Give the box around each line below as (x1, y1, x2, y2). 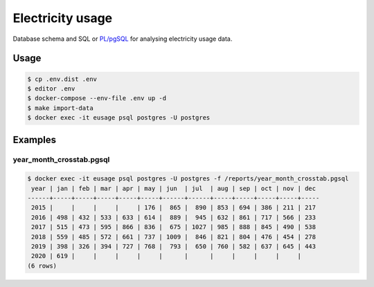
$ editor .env (27, 84, 75, 93)
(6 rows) (27, 261, 57, 270)
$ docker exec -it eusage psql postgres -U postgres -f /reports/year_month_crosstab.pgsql (27, 175, 349, 183)
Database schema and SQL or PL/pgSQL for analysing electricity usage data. (12, 35, 233, 43)
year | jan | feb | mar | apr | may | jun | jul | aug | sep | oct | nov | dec (31, 184, 317, 192)
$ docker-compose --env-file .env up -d (27, 94, 166, 102)
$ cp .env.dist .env (27, 75, 97, 83)
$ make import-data (27, 104, 93, 112)
